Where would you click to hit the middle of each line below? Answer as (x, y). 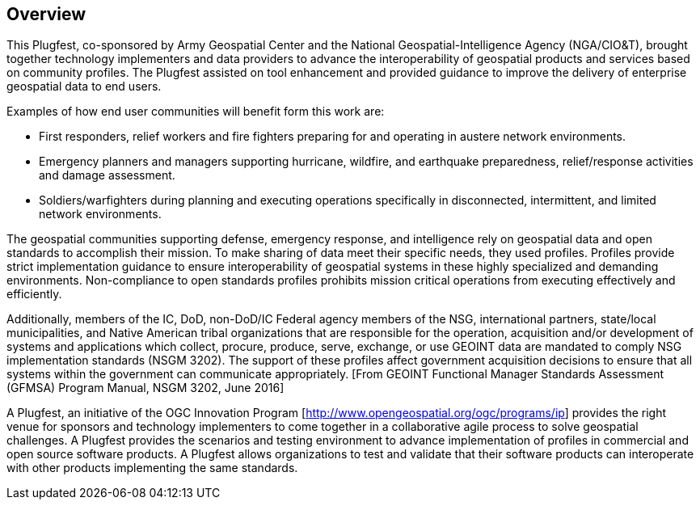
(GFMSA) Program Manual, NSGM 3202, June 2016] (145, 388)
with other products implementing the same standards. (152, 468)
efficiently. (34, 294)
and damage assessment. (107, 175)
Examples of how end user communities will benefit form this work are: (196, 112)
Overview (46, 14)
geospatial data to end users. (84, 86)
